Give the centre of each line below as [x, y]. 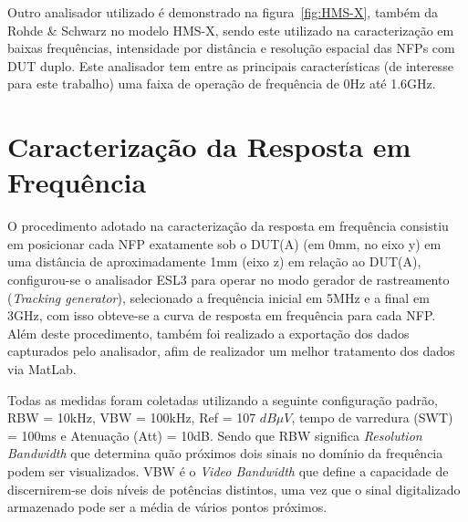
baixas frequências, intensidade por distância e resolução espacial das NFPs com [231, 48]
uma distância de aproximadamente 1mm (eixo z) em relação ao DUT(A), [214, 261]
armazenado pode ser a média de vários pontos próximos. [167, 507]
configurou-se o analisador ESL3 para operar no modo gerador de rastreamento [229, 280]
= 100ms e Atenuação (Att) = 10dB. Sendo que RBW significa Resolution [215, 435]
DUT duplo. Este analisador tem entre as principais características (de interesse [230, 65]
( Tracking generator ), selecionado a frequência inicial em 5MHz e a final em [218, 297]
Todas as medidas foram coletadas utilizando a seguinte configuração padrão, [223, 399]
